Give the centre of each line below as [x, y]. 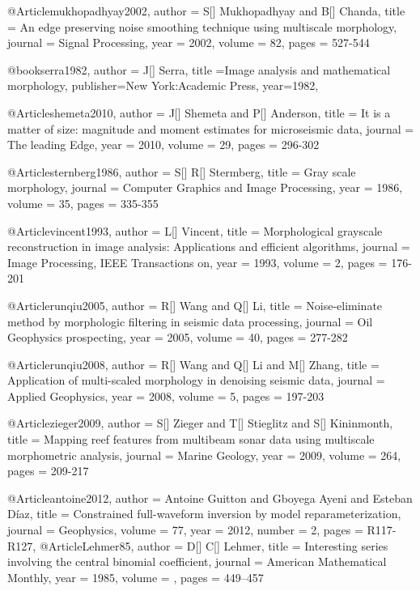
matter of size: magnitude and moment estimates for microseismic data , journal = [211, 128]
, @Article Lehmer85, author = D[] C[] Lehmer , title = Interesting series [210, 545]
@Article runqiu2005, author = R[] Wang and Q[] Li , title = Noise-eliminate [195, 305]
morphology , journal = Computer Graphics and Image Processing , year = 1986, [205, 187]
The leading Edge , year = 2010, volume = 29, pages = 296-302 [163, 145]
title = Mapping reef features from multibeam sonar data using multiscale [191, 439]
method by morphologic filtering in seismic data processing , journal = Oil [190, 321]
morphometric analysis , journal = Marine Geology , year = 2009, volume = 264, [204, 455]
